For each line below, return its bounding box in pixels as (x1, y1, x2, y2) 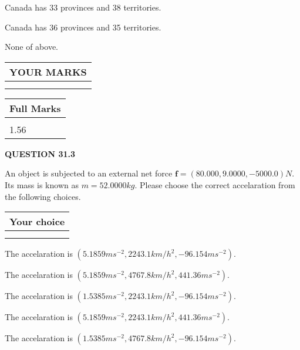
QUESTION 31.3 (5, 147, 75, 159)
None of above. (5, 40, 58, 53)
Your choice (9, 215, 65, 229)
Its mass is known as (5, 178, 79, 191)
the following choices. (5, 190, 81, 202)
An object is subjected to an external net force (5, 167, 173, 179)
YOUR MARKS (9, 64, 87, 79)
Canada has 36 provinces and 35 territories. (5, 21, 161, 33)
